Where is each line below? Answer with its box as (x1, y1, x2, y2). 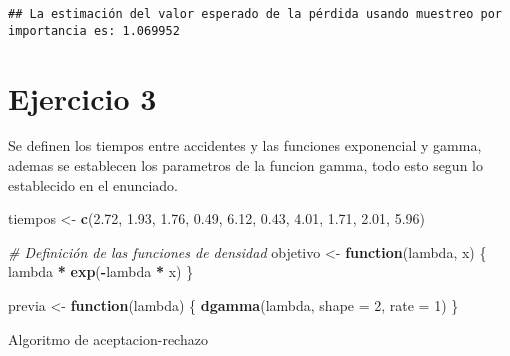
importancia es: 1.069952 (8, 23, 180, 38)
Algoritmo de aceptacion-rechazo (8, 328, 208, 349)
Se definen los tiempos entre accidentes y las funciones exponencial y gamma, (8, 135, 482, 156)
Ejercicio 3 (8, 77, 157, 118)
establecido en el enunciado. (8, 174, 179, 195)
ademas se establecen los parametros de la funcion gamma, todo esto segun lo (8, 155, 483, 176)
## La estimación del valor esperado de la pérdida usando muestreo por (8, 7, 502, 21)
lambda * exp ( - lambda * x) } (8, 261, 194, 282)
